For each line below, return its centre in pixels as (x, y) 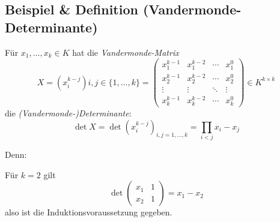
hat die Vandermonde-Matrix (126, 52)
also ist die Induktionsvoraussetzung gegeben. (89, 212)
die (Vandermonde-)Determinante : (68, 113)
